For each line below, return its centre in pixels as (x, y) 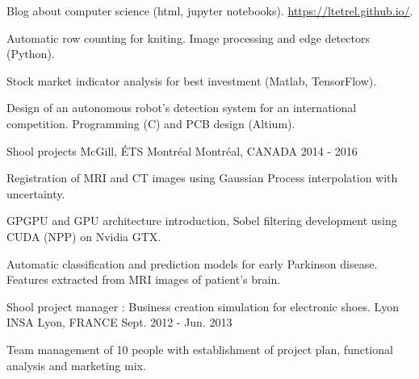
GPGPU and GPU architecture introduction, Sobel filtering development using (202, 221)
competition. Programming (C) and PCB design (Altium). (151, 123)
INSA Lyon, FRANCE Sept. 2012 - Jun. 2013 (119, 322)
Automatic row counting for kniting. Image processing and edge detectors (188, 37)
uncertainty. (36, 193)
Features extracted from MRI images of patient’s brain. (144, 279)
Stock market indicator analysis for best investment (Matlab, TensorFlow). (192, 80)
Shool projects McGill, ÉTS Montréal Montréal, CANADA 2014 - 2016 (182, 150)
